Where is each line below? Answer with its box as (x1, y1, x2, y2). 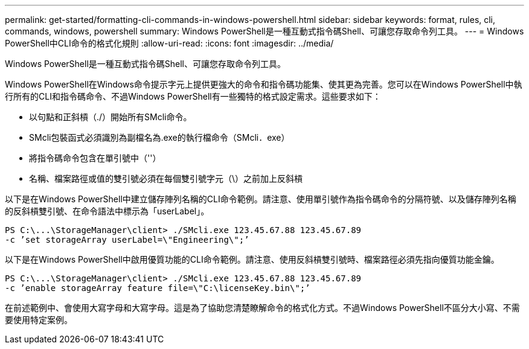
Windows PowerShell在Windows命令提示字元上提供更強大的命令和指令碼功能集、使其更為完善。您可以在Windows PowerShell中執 (5, 79, 522, 89)
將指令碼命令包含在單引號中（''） (29, 153, 161, 163)
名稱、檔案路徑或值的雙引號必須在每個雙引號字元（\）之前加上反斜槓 (29, 173, 303, 184)
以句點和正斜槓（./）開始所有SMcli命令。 (29, 112, 192, 122)
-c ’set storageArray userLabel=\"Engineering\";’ (5, 235, 249, 245)
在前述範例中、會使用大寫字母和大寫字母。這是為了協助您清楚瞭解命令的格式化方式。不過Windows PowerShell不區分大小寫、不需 (5, 303, 520, 313)
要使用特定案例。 (5, 315, 72, 325)
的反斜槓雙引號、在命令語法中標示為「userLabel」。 (5, 206, 210, 216)
